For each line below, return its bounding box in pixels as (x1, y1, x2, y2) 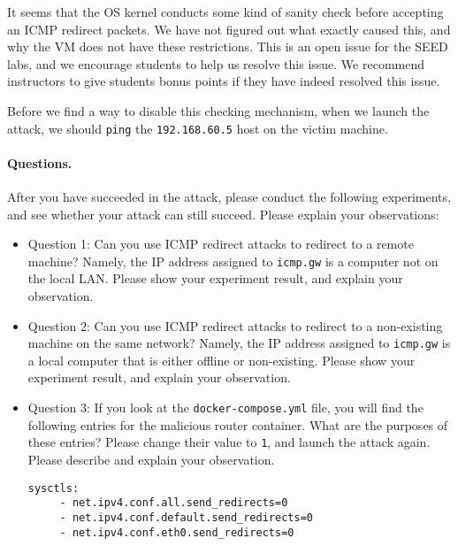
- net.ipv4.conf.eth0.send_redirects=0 (59, 526, 294, 539)
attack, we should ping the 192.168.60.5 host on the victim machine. (7, 119, 388, 137)
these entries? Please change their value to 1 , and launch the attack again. (27, 433, 431, 451)
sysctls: (27, 481, 80, 495)
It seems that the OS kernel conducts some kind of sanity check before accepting (7, 3, 444, 20)
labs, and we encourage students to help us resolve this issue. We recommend (7, 54, 425, 73)
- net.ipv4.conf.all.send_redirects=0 (59, 496, 288, 510)
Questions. (7, 153, 73, 172)
